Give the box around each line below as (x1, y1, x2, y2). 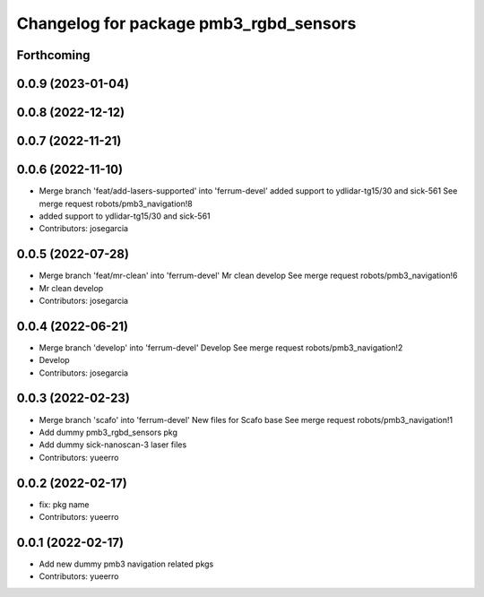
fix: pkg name (39, 498, 90, 510)
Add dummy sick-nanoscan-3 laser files (39, 439, 187, 450)
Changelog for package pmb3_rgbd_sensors (16, 13, 357, 33)
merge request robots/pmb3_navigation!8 (39, 198, 193, 209)
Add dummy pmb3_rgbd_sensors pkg (39, 427, 178, 437)
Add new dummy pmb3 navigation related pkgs (39, 558, 214, 569)
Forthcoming (16, 48, 91, 63)
